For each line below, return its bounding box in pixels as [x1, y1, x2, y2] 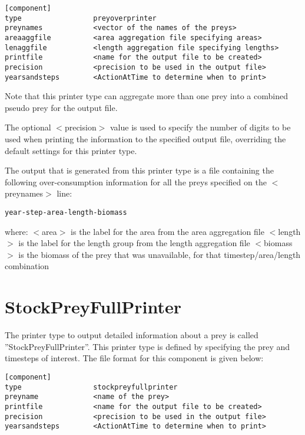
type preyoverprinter [5, 14, 157, 22]
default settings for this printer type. [5, 144, 137, 156]
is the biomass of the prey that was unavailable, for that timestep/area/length [18, 248, 301, 260]
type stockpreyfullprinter [5, 382, 178, 391]
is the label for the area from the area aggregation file [71, 225, 264, 237]
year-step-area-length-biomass [5, 208, 127, 217]
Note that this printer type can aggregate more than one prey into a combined [5, 90, 288, 102]
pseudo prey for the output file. [5, 101, 118, 113]
